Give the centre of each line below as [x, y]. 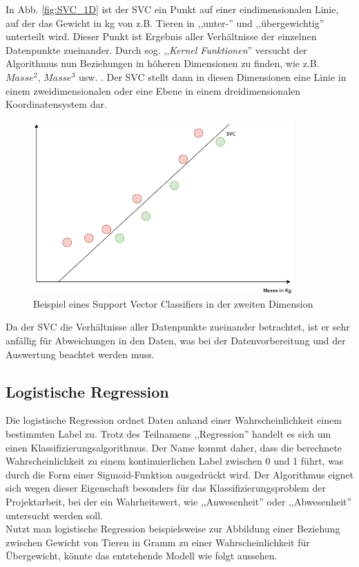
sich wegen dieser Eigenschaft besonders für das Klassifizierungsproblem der [166, 488]
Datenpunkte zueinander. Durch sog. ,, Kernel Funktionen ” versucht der [156, 49]
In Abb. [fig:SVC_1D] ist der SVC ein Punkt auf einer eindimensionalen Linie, [172, 9]
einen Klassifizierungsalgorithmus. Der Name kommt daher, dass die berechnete [174, 447]
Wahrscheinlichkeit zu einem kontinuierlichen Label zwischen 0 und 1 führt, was [175, 461]
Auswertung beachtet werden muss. [80, 354]
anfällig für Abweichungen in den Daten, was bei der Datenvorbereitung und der [176, 340]
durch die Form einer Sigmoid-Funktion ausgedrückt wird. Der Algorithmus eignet [179, 474]
